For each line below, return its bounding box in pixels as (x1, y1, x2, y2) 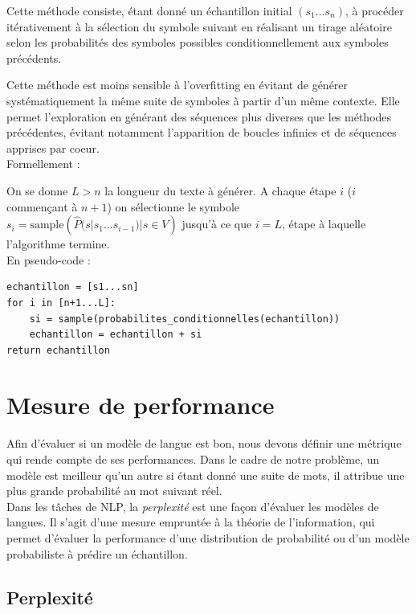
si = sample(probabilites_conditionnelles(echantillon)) (29, 313, 341, 325)
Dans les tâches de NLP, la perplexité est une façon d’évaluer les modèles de (6, 497, 379, 514)
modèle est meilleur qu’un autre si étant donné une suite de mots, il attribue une (6, 466, 405, 483)
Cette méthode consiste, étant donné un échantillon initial (6, 2, 292, 18)
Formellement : (6, 155, 80, 172)
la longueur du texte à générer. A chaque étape (104, 182, 336, 199)
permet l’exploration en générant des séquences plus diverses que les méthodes (6, 108, 392, 125)
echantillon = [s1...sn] (6, 281, 139, 293)
